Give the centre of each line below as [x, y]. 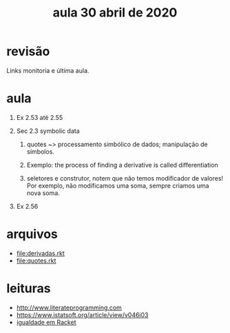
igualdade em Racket [46, 322]
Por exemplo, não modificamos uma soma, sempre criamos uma [118, 185]
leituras [29, 288]
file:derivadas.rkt [40, 253]
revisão [28, 51]
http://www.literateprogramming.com [69, 307]
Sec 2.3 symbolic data [48, 131]
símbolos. [40, 151]
